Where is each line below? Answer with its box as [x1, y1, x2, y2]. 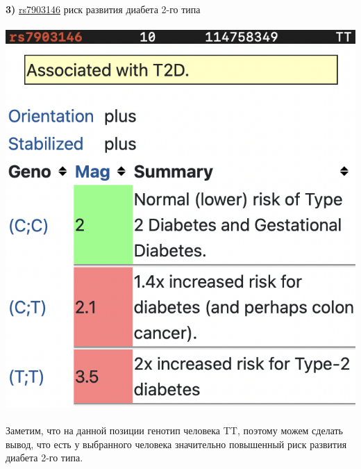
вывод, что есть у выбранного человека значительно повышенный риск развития [6, 436, 347, 451]
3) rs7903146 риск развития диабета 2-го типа [6, 2, 201, 16]
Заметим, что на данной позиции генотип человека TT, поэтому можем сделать [6, 422, 344, 437]
